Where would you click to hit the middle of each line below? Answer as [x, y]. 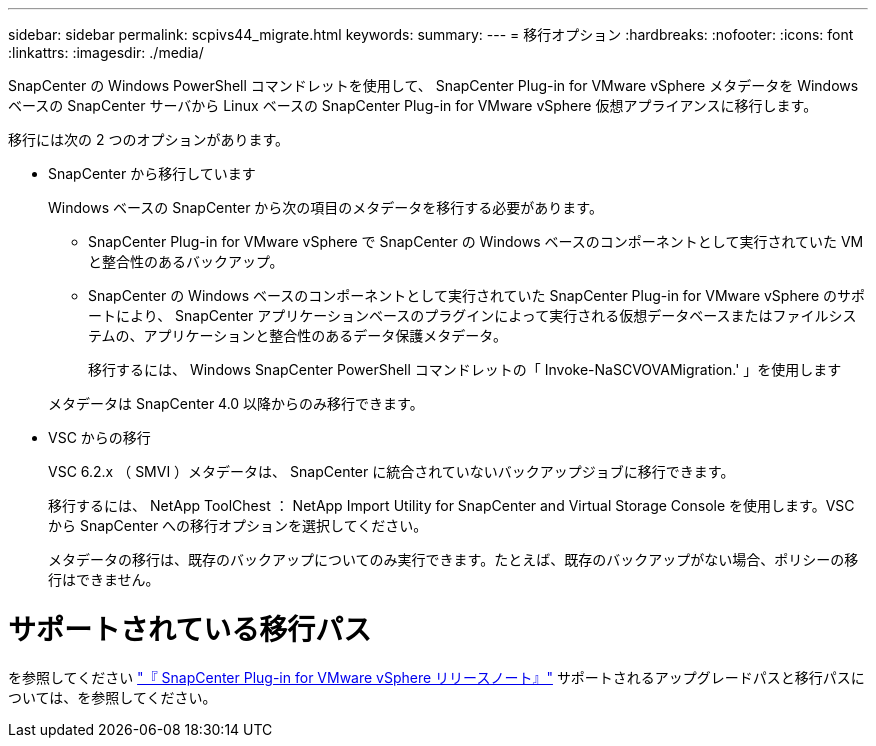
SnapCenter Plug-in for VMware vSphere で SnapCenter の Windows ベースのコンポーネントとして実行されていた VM [476, 241]
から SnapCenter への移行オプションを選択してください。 [238, 525]
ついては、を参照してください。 [112, 697]
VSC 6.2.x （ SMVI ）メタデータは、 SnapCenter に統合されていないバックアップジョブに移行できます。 [391, 471]
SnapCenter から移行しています [152, 173]
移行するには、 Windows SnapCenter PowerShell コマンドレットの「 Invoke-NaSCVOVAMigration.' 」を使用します [465, 369]
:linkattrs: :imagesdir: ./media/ [106, 52]
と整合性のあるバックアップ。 [186, 261]
